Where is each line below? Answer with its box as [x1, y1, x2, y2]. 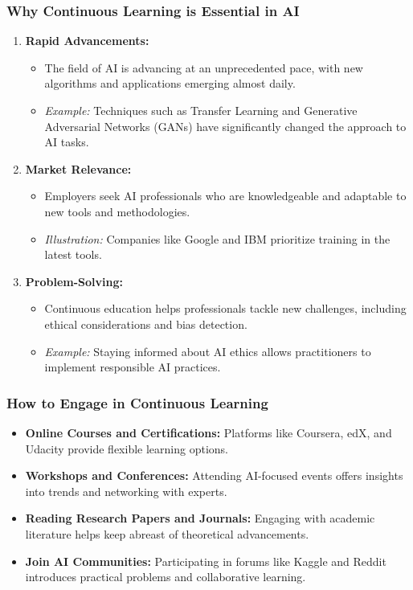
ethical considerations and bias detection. [44, 315, 247, 332]
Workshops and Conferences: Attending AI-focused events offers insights [25, 467, 403, 484]
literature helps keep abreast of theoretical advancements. [25, 525, 309, 542]
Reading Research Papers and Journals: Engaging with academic [25, 510, 375, 526]
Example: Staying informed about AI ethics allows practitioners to [44, 342, 371, 359]
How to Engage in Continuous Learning [6, 392, 268, 412]
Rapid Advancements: [25, 32, 149, 49]
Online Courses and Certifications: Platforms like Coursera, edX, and [25, 424, 392, 440]
